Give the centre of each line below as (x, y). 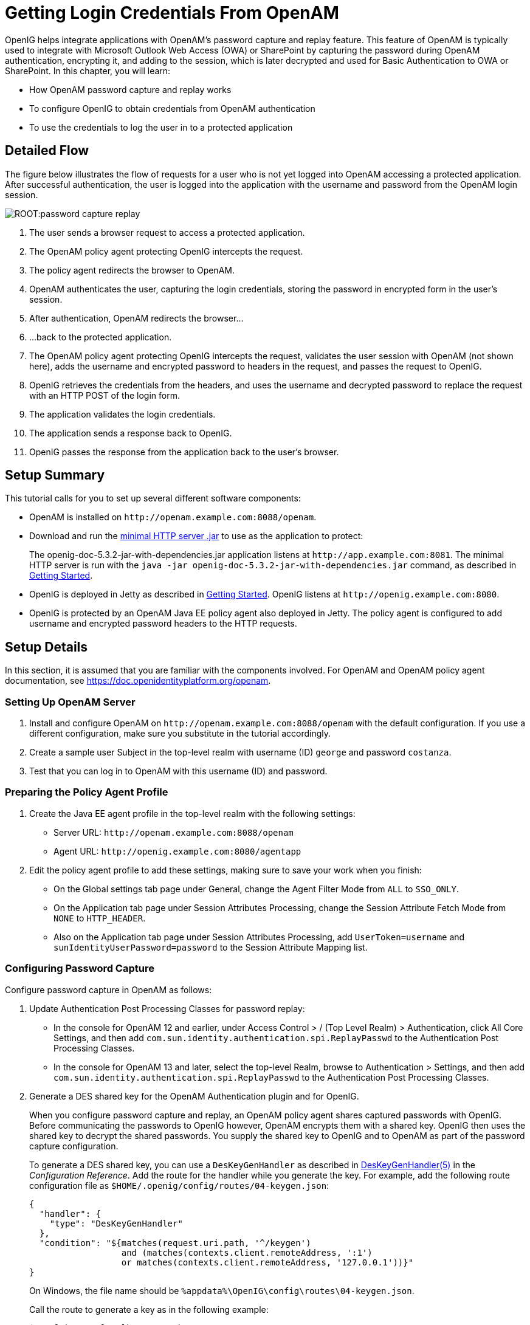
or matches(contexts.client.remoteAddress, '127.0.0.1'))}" (267, 1262)
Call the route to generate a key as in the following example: (149, 1309)
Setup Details (46, 647)
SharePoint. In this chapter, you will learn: (88, 71)
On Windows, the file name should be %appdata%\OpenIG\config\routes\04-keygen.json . (222, 1290)
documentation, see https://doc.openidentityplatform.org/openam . (138, 681)
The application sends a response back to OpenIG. (131, 433)
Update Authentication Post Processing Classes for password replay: (167, 1008)
